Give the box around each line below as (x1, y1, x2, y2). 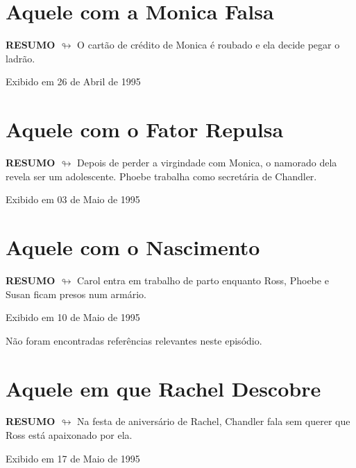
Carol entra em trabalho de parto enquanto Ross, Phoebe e (77, 272, 329, 287)
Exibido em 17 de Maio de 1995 (6, 451, 140, 465)
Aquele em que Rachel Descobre (6, 374, 321, 402)
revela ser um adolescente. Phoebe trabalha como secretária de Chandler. (6, 168, 317, 183)
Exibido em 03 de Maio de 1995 (6, 192, 140, 207)
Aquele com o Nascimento (6, 233, 260, 261)
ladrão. (6, 51, 35, 65)
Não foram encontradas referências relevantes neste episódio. (6, 333, 262, 347)
